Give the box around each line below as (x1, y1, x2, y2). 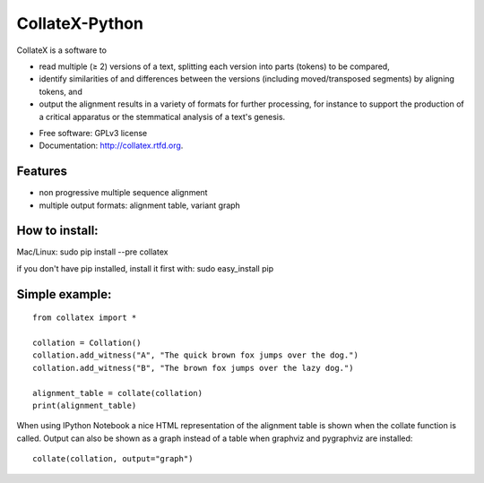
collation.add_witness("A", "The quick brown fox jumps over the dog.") (32, 350, 359, 360)
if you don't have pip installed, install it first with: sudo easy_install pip (16, 263, 273, 273)
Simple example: (16, 287, 112, 302)
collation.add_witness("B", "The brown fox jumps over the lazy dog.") (32, 363, 354, 373)
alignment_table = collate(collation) (32, 388, 203, 398)
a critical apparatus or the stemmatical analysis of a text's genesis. (39, 111, 286, 122)
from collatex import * (32, 313, 137, 323)
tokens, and (39, 86, 82, 97)
